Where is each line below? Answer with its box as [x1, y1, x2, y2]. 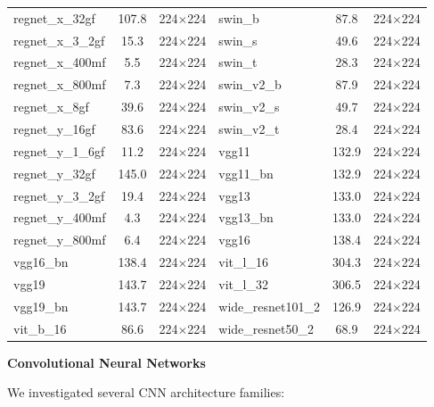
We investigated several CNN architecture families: [7, 383, 285, 402]
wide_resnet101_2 [218, 296, 320, 315]
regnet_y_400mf [13, 208, 106, 227]
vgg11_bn [218, 163, 274, 182]
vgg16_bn [13, 253, 69, 271]
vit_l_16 [218, 253, 268, 271]
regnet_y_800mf [13, 230, 106, 249]
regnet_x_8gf [13, 97, 89, 116]
